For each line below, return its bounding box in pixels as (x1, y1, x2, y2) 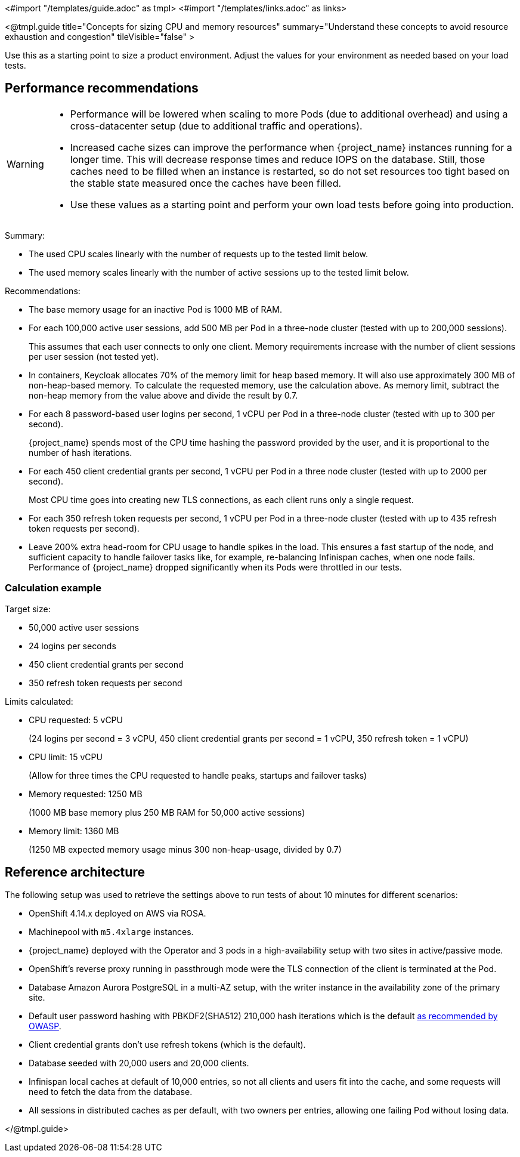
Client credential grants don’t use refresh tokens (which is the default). (29, 1039, 306, 1050)
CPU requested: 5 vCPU (29, 714, 123, 725)
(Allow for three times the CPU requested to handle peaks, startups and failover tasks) (29, 770, 367, 780)
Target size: (5, 603, 51, 614)
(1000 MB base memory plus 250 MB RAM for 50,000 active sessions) (29, 807, 305, 817)
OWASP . (29, 1021, 61, 1032)
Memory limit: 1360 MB (29, 825, 119, 836)
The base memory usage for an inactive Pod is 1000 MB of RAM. (29, 304, 282, 314)
